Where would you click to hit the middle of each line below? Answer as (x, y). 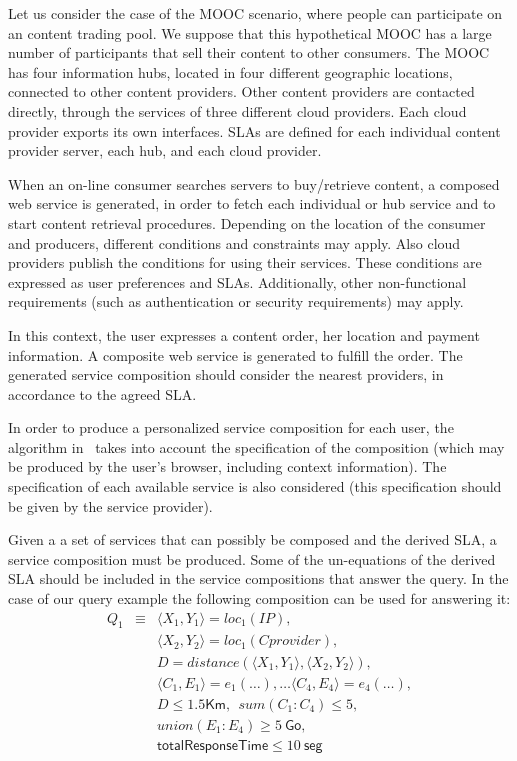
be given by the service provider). (110, 505)
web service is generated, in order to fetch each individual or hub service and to (252, 203)
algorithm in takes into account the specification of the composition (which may (256, 446)
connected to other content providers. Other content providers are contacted (241, 91)
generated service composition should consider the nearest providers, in (226, 374)
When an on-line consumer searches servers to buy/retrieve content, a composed (254, 183)
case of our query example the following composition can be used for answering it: (259, 598)
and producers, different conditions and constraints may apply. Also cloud (234, 242)
